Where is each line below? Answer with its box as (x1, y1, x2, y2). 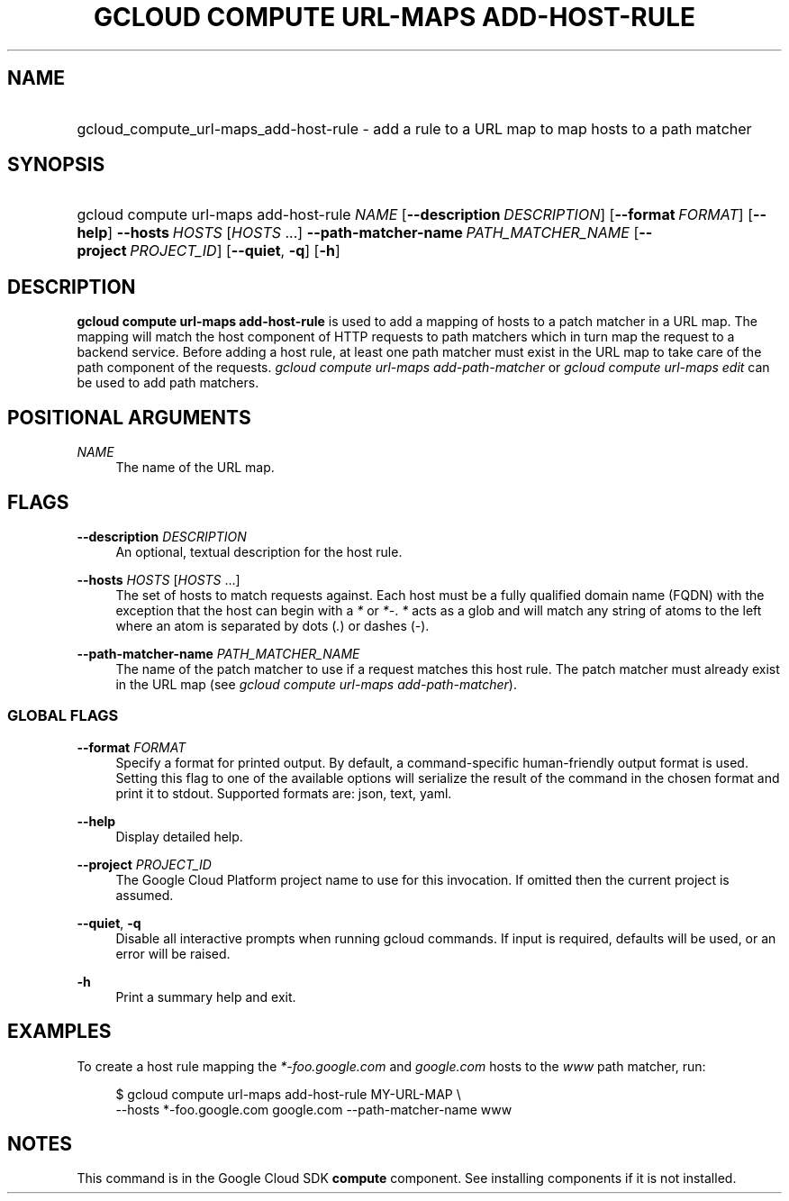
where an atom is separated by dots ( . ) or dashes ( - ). (115, 617, 430, 633)
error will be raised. (115, 945, 231, 961)
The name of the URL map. (115, 459, 275, 476)
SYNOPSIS (7, 153, 105, 177)
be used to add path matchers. (77, 375, 259, 391)
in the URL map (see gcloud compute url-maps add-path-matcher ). (115, 676, 517, 692)
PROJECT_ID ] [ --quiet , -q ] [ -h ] (130, 241, 340, 260)
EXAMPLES (7, 1020, 112, 1043)
